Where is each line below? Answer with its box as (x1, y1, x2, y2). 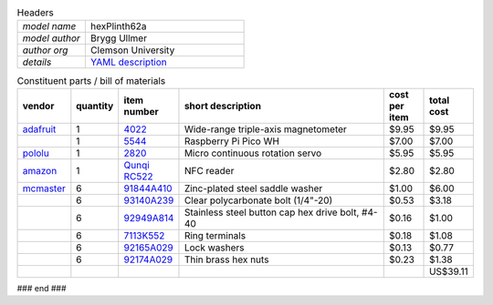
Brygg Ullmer (89, 32, 148, 45)
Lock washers (184, 241, 245, 254)
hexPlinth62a (89, 20, 147, 33)
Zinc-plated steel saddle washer (184, 182, 323, 195)
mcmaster (22, 182, 66, 195)
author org (22, 44, 68, 56)
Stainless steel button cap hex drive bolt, (184, 206, 360, 219)
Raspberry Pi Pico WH (184, 135, 280, 147)
